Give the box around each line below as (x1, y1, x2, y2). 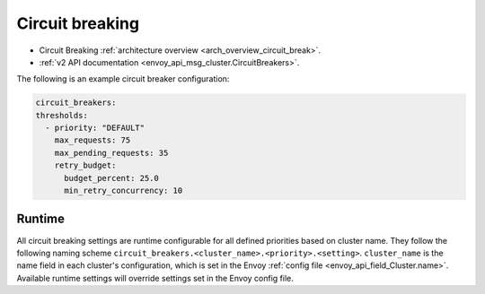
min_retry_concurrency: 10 (64, 186, 183, 196)
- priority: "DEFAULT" (45, 123, 145, 134)
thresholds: (35, 110, 89, 120)
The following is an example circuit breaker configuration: (16, 73, 230, 84)
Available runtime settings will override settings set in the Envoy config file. (16, 272, 294, 283)
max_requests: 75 (54, 135, 131, 145)
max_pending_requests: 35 (54, 148, 169, 158)
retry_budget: (54, 160, 117, 170)
